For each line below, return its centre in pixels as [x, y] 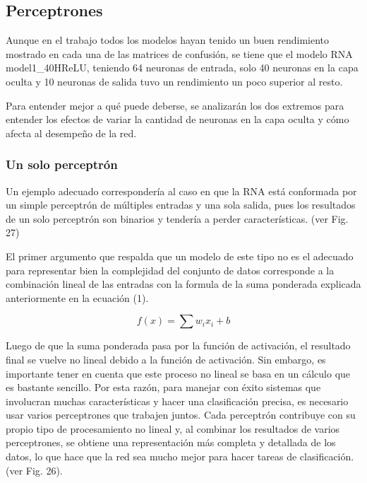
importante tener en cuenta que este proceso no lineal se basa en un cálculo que [178, 373]
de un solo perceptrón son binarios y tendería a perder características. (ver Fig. [177, 218]
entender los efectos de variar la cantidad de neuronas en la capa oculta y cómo [178, 119]
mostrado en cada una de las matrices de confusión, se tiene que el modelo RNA [179, 53]
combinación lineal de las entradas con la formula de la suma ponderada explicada [183, 284]
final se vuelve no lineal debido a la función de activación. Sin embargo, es [166, 359]
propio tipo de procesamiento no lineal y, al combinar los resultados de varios [173, 428]
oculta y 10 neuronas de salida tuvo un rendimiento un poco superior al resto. [174, 81]
